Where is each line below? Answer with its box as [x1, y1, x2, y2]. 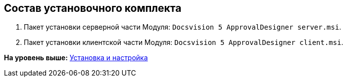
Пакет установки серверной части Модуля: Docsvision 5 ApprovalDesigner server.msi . [24, 23, 342, 32]
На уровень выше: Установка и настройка [4, 53, 148, 62]
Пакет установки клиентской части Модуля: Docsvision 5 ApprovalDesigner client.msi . [24, 38, 344, 47]
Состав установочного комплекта [4, 2, 182, 14]
